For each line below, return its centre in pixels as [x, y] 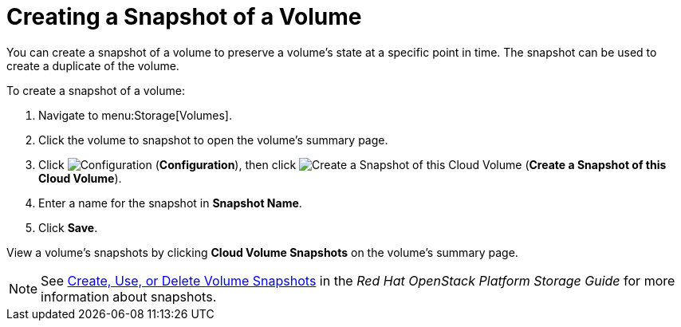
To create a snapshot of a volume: [96, 90]
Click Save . [68, 227]
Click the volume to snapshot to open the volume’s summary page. [213, 140]
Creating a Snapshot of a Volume [184, 17]
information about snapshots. [129, 296]
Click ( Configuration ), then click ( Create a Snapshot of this [352, 164]
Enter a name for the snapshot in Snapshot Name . [170, 203]
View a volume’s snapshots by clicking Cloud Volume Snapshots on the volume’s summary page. [262, 252]
